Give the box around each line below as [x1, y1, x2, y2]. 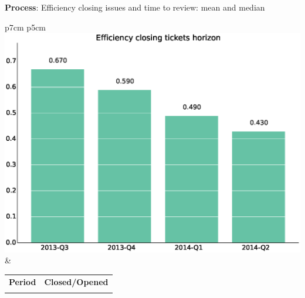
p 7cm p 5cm [5, 21, 46, 33]
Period [9, 275, 36, 287]
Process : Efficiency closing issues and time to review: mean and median [5, 1, 265, 13]
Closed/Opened [44, 275, 109, 287]
